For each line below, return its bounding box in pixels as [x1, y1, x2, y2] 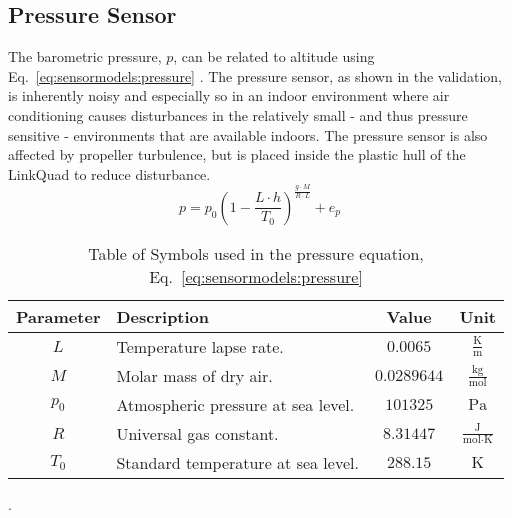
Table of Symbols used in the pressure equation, [88, 241, 424, 265]
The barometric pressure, [8, 46, 162, 67]
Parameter [16, 304, 101, 328]
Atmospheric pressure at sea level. [116, 392, 355, 416]
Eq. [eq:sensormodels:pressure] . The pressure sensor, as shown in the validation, [8, 65, 503, 86]
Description [116, 304, 210, 328]
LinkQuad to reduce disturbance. [8, 163, 211, 184]
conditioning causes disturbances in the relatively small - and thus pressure [8, 104, 468, 125]
